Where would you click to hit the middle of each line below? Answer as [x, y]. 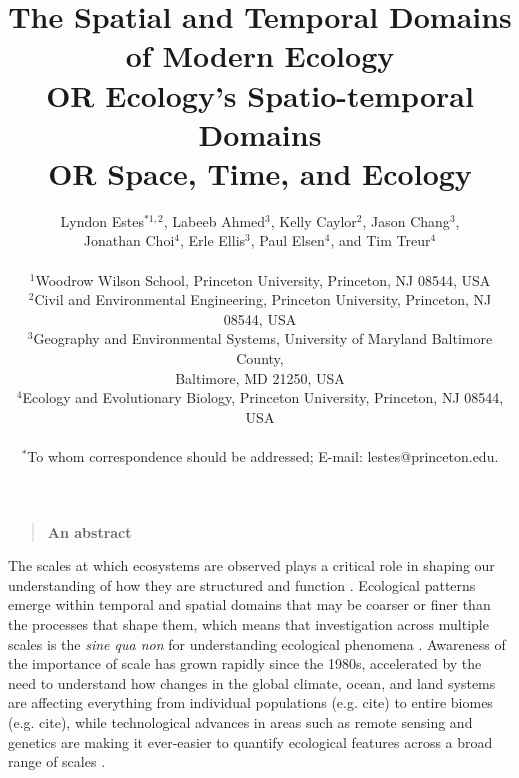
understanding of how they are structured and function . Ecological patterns [242, 584]
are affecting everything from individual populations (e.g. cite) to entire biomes [250, 702]
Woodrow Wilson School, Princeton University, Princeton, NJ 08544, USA [263, 279]
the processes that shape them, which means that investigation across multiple [248, 623]
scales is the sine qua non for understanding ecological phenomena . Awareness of [257, 643]
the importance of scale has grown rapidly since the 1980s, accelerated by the [245, 663]
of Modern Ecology [260, 55]
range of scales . [57, 761]
